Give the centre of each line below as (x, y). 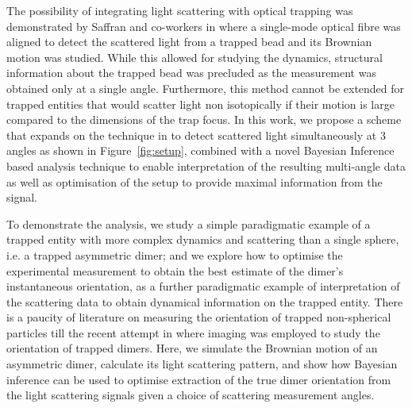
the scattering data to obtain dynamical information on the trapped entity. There (205, 301)
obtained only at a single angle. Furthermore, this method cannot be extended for (206, 88)
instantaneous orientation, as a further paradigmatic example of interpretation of (203, 286)
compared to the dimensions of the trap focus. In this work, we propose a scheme (204, 119)
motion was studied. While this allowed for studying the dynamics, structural (194, 57)
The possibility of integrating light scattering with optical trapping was (180, 10)
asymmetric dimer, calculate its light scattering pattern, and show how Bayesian (202, 364)
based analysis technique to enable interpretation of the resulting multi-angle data (206, 166)
